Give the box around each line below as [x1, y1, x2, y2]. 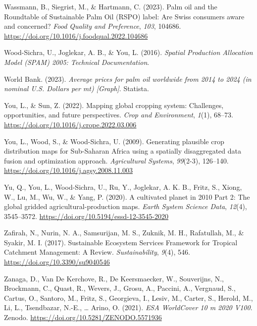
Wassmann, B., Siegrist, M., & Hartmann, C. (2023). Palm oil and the [4, 1, 217, 11]
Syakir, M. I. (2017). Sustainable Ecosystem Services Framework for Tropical [4, 237, 238, 247]
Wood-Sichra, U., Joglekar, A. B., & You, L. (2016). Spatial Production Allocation [4, 47, 253, 57]
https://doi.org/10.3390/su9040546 [4, 257, 110, 267]
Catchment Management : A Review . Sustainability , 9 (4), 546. [4, 247, 190, 257]
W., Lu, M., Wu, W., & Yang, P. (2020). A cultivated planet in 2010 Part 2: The [4, 191, 250, 202]
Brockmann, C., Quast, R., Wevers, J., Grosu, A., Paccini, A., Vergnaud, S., [4, 283, 236, 293]
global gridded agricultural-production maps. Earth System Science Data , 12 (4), [4, 201, 247, 212]
